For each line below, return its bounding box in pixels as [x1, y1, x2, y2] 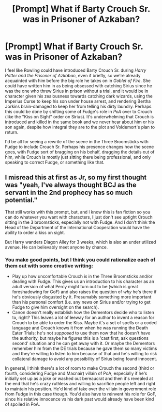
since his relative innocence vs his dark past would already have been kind [5, 396, 154, 402]
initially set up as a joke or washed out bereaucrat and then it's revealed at [5, 376, 153, 381]
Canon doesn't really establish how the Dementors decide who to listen [12, 310, 154, 315]
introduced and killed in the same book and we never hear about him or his [5, 119, 154, 125]
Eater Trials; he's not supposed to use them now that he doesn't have [12, 330, 151, 336]
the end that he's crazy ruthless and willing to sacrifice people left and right [5, 381, 156, 387]
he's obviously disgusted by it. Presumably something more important [12, 294, 151, 300]
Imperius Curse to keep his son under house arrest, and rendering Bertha [5, 98, 151, 104]
